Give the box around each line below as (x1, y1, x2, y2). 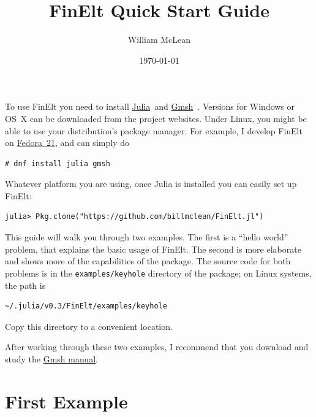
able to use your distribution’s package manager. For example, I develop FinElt (5, 124, 303, 137)
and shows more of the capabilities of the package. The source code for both (5, 254, 291, 267)
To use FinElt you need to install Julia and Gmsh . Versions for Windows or (5, 100, 295, 113)
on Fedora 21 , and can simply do (5, 136, 129, 149)
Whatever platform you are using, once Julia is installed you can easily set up (5, 177, 297, 190)
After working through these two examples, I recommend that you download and (5, 340, 309, 353)
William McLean (127, 33, 191, 46)
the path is (5, 278, 46, 291)
